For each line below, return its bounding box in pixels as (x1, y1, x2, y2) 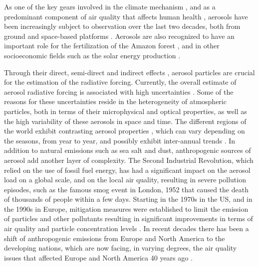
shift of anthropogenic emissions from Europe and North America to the (4, 233, 225, 243)
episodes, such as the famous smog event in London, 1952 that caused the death (4, 184, 249, 194)
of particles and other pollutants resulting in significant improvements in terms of (4, 213, 253, 224)
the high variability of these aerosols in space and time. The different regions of (4, 116, 247, 126)
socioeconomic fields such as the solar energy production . (4, 50, 181, 60)
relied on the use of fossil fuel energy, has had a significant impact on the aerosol (4, 164, 251, 175)
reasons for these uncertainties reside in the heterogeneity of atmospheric (4, 96, 227, 107)
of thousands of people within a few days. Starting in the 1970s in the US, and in (4, 194, 253, 204)
